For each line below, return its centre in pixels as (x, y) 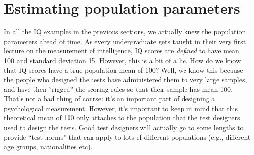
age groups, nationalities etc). (48, 146)
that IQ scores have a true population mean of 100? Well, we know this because (124, 70)
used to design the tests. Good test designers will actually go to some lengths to (124, 127)
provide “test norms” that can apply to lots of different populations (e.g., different (127, 137)
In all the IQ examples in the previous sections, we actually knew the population (125, 32)
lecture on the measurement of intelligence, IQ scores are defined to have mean (122, 51)
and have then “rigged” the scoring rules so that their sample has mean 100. (118, 89)
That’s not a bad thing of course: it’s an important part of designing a (110, 99)
